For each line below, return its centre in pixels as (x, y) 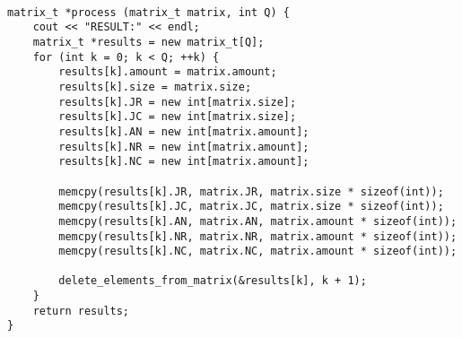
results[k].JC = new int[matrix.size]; (178, 117)
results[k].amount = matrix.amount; (168, 72)
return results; (81, 311)
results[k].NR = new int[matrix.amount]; (184, 147)
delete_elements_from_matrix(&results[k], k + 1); (213, 281)
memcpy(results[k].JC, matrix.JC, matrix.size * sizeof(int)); (251, 207)
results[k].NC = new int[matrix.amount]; (184, 162)
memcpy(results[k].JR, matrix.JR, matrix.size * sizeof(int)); (251, 191)
